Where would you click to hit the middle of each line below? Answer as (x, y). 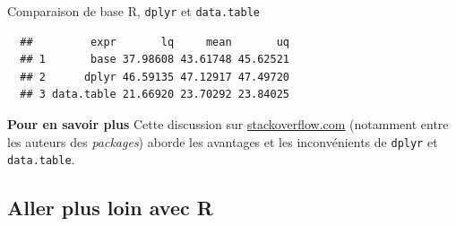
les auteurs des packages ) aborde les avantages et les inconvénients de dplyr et (223, 141)
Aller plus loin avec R (110, 208)
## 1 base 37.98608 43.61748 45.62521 (155, 60)
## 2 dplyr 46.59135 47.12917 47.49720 (155, 77)
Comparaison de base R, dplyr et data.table (133, 11)
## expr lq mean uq (155, 42)
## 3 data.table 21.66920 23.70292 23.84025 (155, 95)
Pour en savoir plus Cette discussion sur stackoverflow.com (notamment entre (228, 124)
